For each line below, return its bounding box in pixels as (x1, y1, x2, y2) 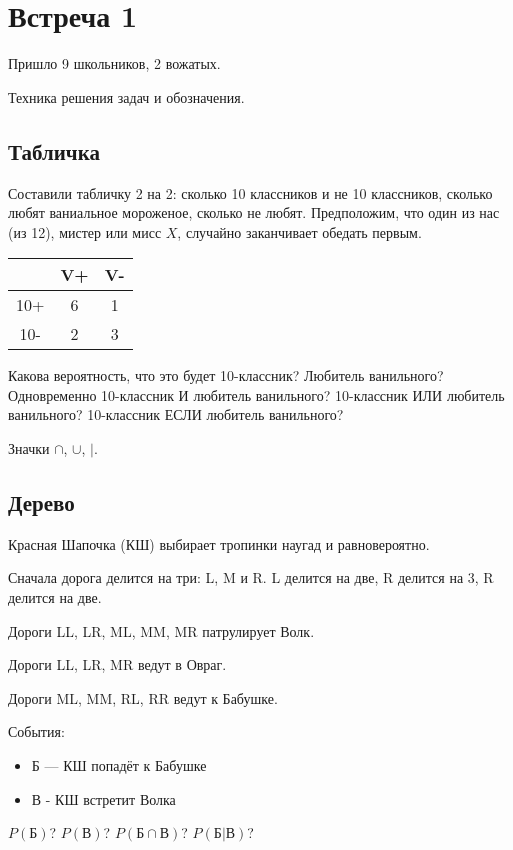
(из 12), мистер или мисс (8, 221, 162, 242)
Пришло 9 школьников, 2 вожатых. (8, 53, 221, 74)
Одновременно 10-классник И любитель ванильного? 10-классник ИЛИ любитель (8, 384, 505, 405)
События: (8, 721, 65, 742)
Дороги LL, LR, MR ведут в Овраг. (8, 654, 227, 675)
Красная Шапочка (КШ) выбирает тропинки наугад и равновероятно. (8, 533, 430, 554)
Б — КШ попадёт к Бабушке (31, 755, 207, 776)
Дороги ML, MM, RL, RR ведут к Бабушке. (8, 687, 278, 708)
